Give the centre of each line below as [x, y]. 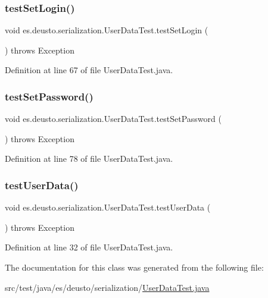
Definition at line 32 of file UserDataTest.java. [89, 247]
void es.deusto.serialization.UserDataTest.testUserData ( [108, 207]
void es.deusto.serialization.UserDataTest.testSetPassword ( [113, 119]
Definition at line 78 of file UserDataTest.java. [89, 159]
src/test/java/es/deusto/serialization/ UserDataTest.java [107, 287]
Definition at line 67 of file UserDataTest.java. [89, 70]
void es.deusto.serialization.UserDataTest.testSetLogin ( [107, 30]
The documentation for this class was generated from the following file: [134, 267]
